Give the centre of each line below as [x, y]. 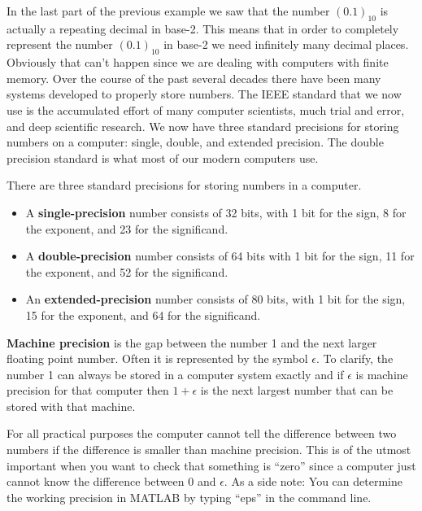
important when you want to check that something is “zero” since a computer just [211, 465]
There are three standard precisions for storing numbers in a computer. [184, 185]
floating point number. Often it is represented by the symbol [157, 358]
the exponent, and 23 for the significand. [127, 228]
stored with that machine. [71, 406]
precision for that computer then [88, 390]
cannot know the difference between [96, 481]
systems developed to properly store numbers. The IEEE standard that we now [204, 94]
